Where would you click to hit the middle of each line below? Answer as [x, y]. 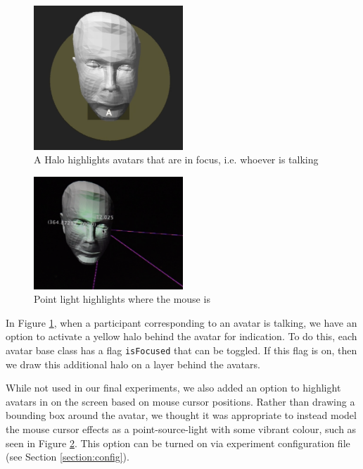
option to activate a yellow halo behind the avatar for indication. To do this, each [181, 336]
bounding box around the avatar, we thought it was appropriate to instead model [181, 415]
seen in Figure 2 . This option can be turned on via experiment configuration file [178, 443]
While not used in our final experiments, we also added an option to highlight [173, 388]
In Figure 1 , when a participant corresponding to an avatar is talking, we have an [181, 322]
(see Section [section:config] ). [68, 457]
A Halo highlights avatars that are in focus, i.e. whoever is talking [176, 160]
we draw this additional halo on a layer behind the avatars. [133, 364]
